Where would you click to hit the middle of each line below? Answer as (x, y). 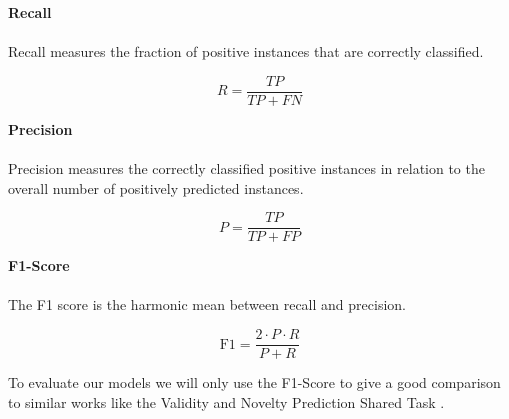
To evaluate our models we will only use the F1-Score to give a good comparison (254, 382)
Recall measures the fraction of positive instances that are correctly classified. (246, 51)
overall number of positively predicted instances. (156, 187)
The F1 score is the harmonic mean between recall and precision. (207, 304)
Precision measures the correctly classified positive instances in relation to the (246, 168)
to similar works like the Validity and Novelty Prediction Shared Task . (226, 401)
